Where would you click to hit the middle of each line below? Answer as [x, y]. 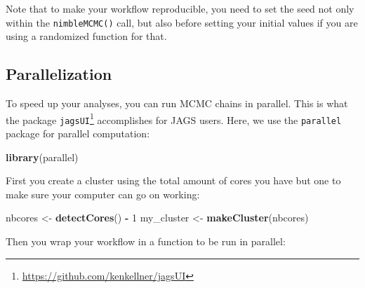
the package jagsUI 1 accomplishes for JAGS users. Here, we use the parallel [174, 118]
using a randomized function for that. [86, 36]
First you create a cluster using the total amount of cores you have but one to [173, 180]
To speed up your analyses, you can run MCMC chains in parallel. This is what [177, 103]
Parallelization [59, 74]
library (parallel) [42, 157]
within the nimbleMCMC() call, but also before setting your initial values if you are [182, 22]
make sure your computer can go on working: [103, 194]
